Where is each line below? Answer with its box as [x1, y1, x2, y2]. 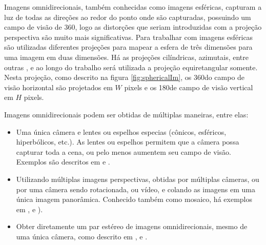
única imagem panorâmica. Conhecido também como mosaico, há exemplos [16, 194, 252, 205]
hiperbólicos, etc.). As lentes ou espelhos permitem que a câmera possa [16, 136, 239, 147]
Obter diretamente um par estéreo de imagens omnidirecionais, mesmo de [16, 221, 248, 232]
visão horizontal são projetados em [4, 81, 113, 92]
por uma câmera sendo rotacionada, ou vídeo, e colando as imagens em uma [16, 183, 255, 194]
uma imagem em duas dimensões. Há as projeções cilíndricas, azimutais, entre [4, 51, 249, 62]
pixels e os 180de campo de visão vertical [124, 81, 253, 92]
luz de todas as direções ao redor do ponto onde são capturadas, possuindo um [4, 11, 251, 22]
